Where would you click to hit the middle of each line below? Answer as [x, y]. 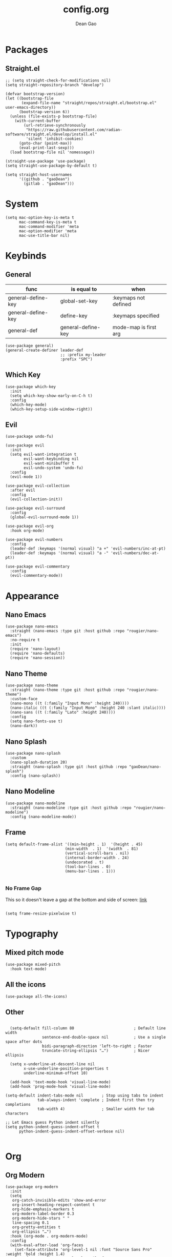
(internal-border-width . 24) [97, 858]
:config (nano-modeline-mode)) [43, 817]
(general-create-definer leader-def [44, 350]
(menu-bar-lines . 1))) [90, 871]
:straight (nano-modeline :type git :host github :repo [71, 808]
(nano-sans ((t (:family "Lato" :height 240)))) [63, 713]
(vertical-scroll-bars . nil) [97, 853]
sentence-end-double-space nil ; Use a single [104, 1037]
